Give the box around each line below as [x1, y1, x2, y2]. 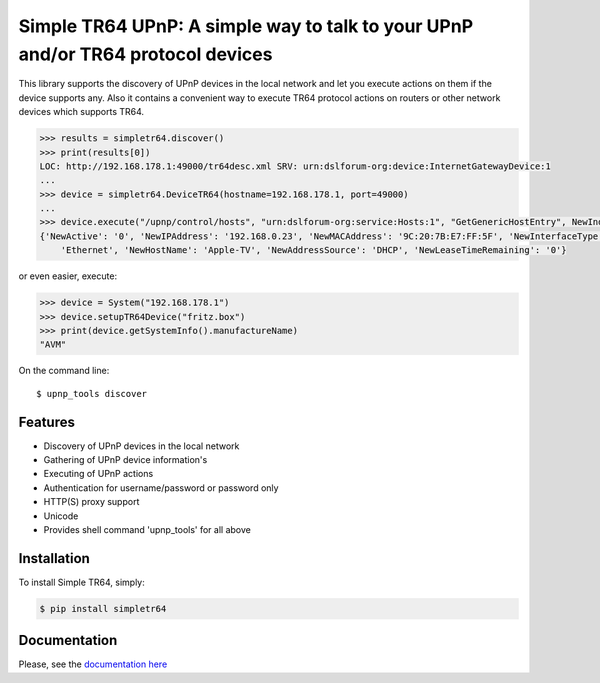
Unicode [43, 510, 79, 522]
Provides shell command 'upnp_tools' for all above [43, 524, 252, 535]
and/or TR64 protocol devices [18, 43, 273, 65]
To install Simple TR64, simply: [18, 576, 145, 588]
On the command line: [18, 365, 110, 377]
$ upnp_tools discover [36, 388, 148, 399]
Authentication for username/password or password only [43, 481, 279, 494]
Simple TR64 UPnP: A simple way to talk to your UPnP [18, 15, 474, 37]
